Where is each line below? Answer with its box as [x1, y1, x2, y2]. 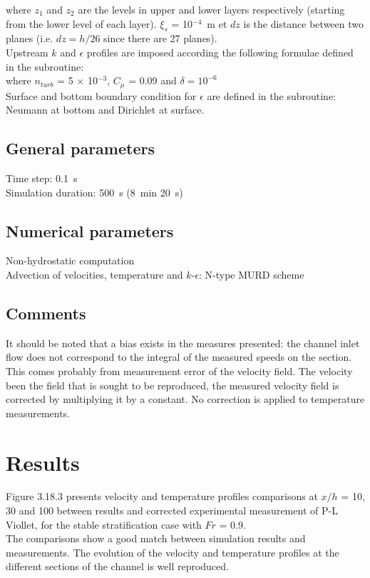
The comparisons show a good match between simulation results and [6, 531, 306, 546]
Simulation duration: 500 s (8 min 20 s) [6, 184, 183, 199]
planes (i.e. [6, 31, 53, 46]
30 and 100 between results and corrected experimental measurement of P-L [6, 503, 338, 518]
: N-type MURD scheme [198, 267, 304, 281]
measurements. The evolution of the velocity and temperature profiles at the [6, 544, 339, 559]
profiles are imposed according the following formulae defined [86, 44, 354, 59]
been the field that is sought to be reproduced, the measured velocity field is [6, 377, 339, 392]
